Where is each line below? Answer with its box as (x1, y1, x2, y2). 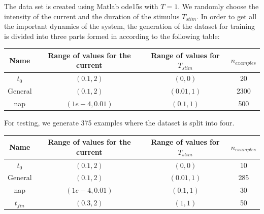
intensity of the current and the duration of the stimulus (4, 11, 180, 21)
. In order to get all (196, 11, 257, 21)
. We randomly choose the (178, 1, 259, 11)
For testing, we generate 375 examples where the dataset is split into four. (4, 117, 235, 128)
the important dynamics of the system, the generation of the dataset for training (4, 21, 255, 31)
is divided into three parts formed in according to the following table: (4, 30, 220, 41)
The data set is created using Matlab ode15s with (4, 1, 158, 11)
